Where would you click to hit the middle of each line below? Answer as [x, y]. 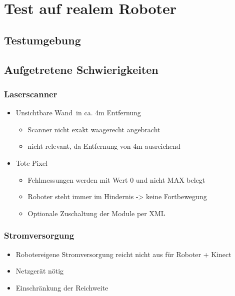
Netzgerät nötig [40, 271]
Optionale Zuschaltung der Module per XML [96, 213]
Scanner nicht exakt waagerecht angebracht [94, 129]
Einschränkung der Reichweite [62, 287]
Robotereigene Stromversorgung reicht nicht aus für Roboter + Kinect [123, 254]
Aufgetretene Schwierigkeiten [81, 69]
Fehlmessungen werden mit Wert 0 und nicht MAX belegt [116, 179]
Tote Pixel [31, 162]
